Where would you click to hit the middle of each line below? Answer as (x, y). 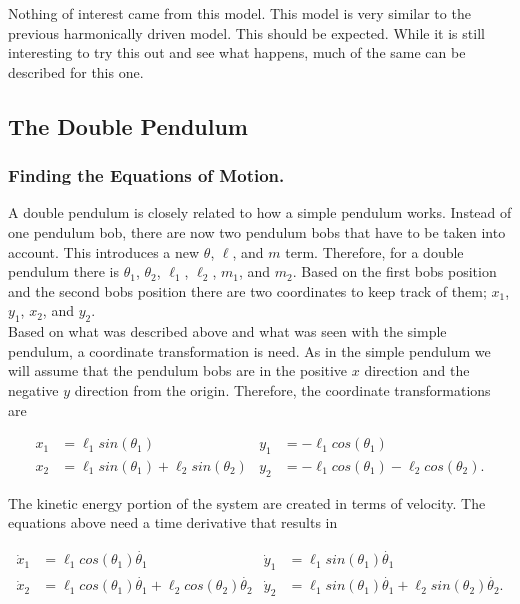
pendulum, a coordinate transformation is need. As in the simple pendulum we (249, 350)
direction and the (417, 370)
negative (33, 389)
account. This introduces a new (104, 251)
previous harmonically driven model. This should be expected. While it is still (246, 32)
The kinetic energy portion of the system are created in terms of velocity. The (247, 502)
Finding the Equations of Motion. (146, 175)
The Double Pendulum (128, 125)
